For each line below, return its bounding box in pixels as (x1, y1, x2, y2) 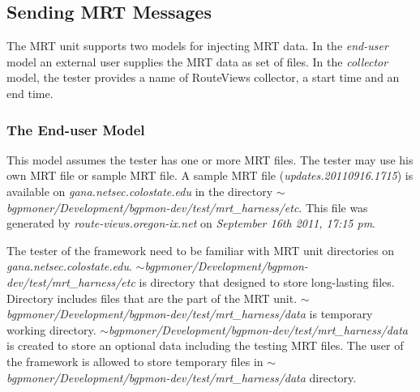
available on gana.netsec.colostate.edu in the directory (6, 182, 273, 199)
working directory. (6, 321, 96, 338)
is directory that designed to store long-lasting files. (139, 273, 395, 290)
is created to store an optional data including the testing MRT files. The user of (6, 337, 404, 354)
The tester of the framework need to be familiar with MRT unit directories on (6, 241, 395, 258)
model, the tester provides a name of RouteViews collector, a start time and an (6, 69, 400, 86)
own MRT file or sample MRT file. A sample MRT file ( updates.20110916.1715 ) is (6, 167, 414, 184)
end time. (6, 84, 54, 101)
